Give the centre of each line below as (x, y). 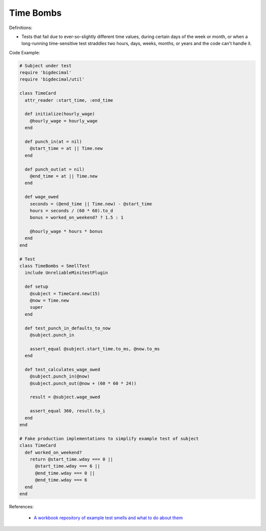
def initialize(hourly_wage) (60, 114)
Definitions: (21, 28)
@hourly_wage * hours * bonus (66, 231)
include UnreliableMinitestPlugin (66, 273)
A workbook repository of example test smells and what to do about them (108, 518)
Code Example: (25, 52)
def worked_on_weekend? (53, 452)
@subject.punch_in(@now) (60, 377)
